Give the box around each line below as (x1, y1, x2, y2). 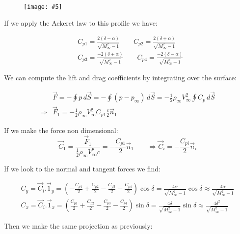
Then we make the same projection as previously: (4, 220, 153, 231)
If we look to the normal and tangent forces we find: (4, 164, 161, 174)
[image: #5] (24, 3, 62, 10)
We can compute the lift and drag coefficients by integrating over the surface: (4, 72, 237, 83)
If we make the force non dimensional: (4, 125, 118, 135)
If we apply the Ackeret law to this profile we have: (4, 17, 158, 28)
